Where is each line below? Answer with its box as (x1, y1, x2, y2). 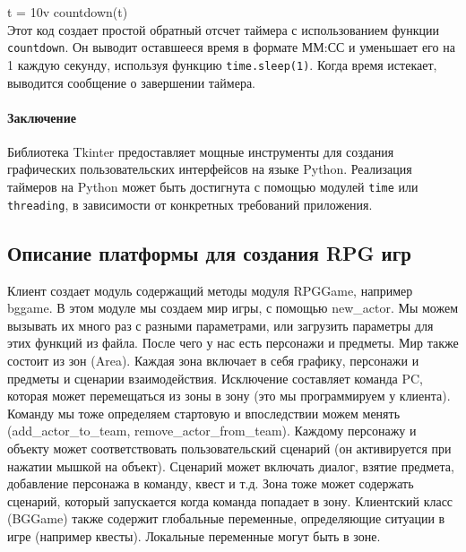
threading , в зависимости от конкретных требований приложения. (7, 194, 373, 213)
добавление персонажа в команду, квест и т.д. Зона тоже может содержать (7, 474, 414, 493)
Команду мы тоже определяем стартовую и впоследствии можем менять (7, 403, 401, 422)
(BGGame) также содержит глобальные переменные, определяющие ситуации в (7, 509, 445, 528)
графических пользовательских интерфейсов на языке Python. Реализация (7, 160, 412, 178)
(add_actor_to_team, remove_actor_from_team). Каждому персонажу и (7, 421, 417, 440)
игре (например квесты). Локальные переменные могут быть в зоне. (7, 526, 381, 545)
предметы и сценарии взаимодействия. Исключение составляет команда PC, (7, 368, 423, 387)
